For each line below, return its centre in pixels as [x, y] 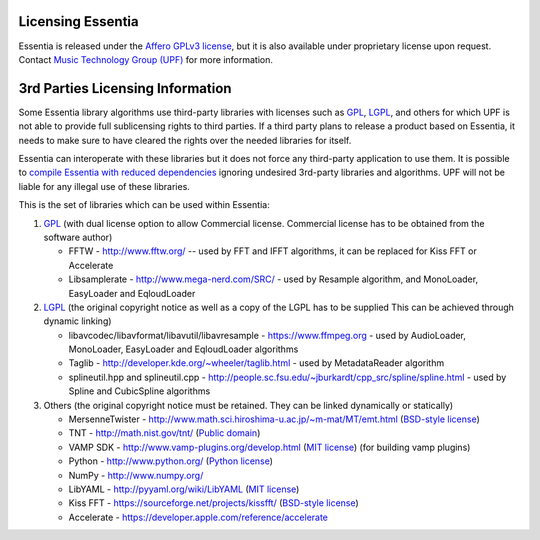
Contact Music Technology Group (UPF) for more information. [146, 59]
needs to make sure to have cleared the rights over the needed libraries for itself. [185, 140]
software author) [78, 237]
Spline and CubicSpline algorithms [139, 391]
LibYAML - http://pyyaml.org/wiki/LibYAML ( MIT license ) [184, 489]
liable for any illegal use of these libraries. [104, 186]
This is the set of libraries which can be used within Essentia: [144, 205]
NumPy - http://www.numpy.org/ [136, 475]
